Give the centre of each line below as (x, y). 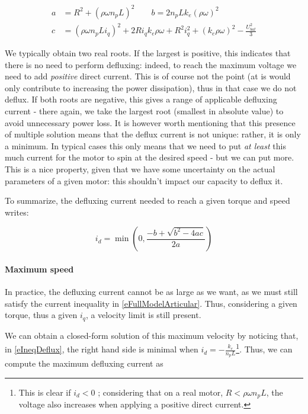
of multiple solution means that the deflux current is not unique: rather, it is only (153, 134)
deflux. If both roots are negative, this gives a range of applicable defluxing (141, 99)
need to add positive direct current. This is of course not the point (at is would (148, 76)
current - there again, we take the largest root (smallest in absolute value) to (144, 111)
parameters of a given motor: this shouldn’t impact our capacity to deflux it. (144, 180)
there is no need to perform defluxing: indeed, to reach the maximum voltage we (151, 64)
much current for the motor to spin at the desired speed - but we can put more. (150, 157)
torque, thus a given (41, 315)
